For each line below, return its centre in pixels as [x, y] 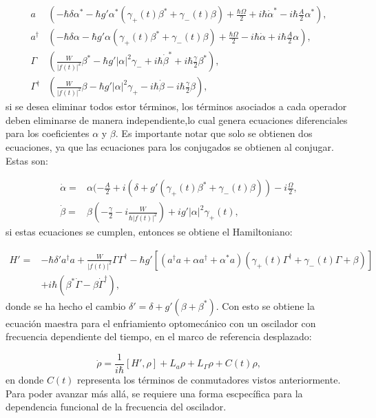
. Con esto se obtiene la [265, 305]
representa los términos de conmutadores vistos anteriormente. [209, 380]
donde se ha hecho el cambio [66, 305]
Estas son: [27, 160]
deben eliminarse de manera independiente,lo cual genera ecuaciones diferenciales [177, 119]
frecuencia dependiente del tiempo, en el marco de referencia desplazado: [159, 336]
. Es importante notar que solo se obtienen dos [214, 133]
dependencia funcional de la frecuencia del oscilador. [116, 407]
